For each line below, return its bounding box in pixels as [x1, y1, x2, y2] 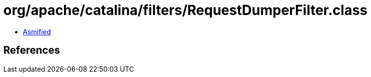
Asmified [23, 27, 51, 36]
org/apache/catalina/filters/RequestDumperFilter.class [3, 2, 368, 18]
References [3, 44, 60, 57]
